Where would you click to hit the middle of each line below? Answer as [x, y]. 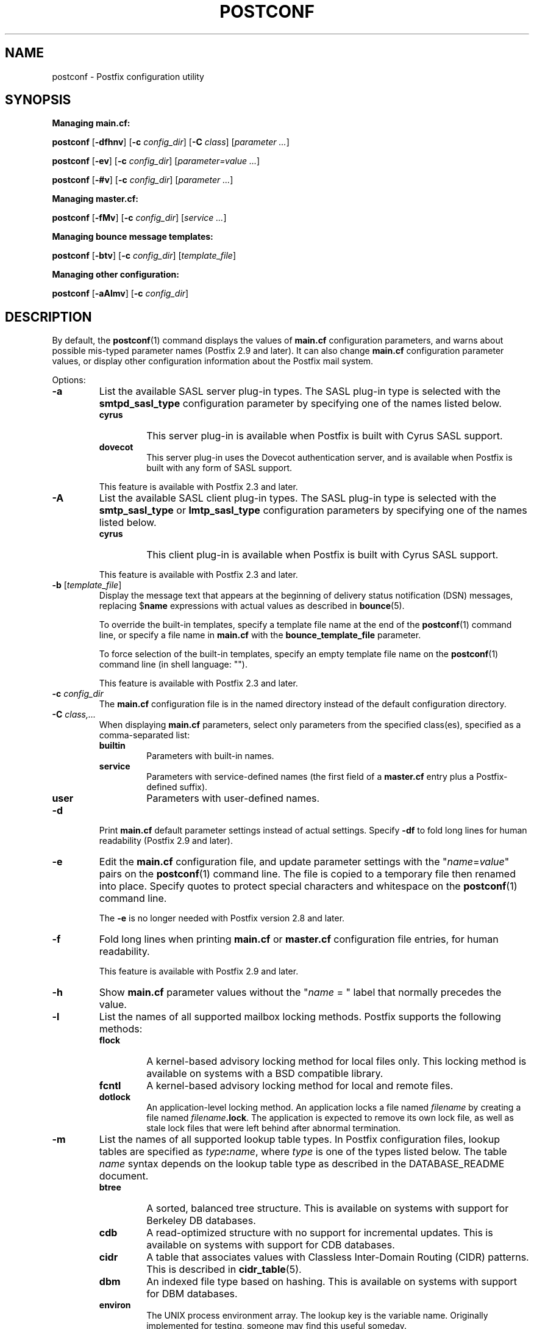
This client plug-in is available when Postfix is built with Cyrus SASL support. [322, 555]
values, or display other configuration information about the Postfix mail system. [213, 361]
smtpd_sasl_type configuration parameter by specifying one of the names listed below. [300, 404]
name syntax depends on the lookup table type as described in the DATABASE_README [302, 1164]
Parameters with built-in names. [210, 756]
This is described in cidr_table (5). [224, 1270]
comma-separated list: [144, 735]
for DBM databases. [192, 1294]
